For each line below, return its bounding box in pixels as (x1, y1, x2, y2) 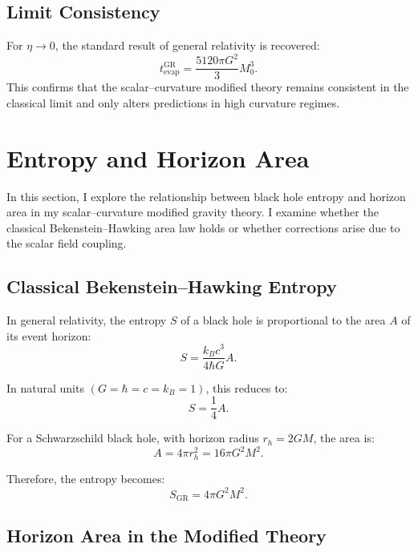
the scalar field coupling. (6, 235, 127, 252)
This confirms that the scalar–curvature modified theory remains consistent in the (6, 79, 409, 95)
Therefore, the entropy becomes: (6, 470, 165, 487)
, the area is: (313, 429, 375, 446)
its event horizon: (6, 327, 91, 344)
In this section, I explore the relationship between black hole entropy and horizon (6, 187, 406, 204)
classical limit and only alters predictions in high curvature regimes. (6, 94, 340, 111)
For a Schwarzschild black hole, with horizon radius (6, 429, 259, 446)
